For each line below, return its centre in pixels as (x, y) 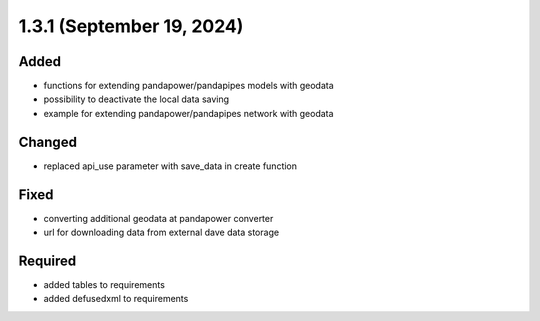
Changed (47, 141)
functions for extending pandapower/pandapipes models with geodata (188, 86)
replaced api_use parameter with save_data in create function (170, 166)
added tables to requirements (104, 284)
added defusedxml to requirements (116, 299)
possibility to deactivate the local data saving (136, 99)
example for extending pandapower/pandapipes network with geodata (188, 113)
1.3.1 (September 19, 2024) (131, 26)
